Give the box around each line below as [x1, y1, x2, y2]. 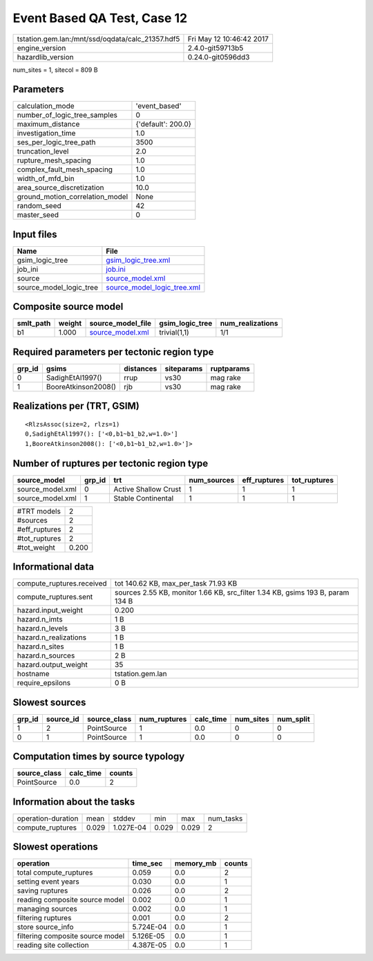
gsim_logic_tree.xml [106, 255, 171, 265]
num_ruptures [139, 714, 187, 724]
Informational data [12, 561, 95, 573]
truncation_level [17, 147, 69, 156]
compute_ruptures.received [17, 579, 107, 588]
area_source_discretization [17, 183, 104, 193]
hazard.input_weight [17, 606, 83, 615]
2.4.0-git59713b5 [187, 43, 244, 53]
